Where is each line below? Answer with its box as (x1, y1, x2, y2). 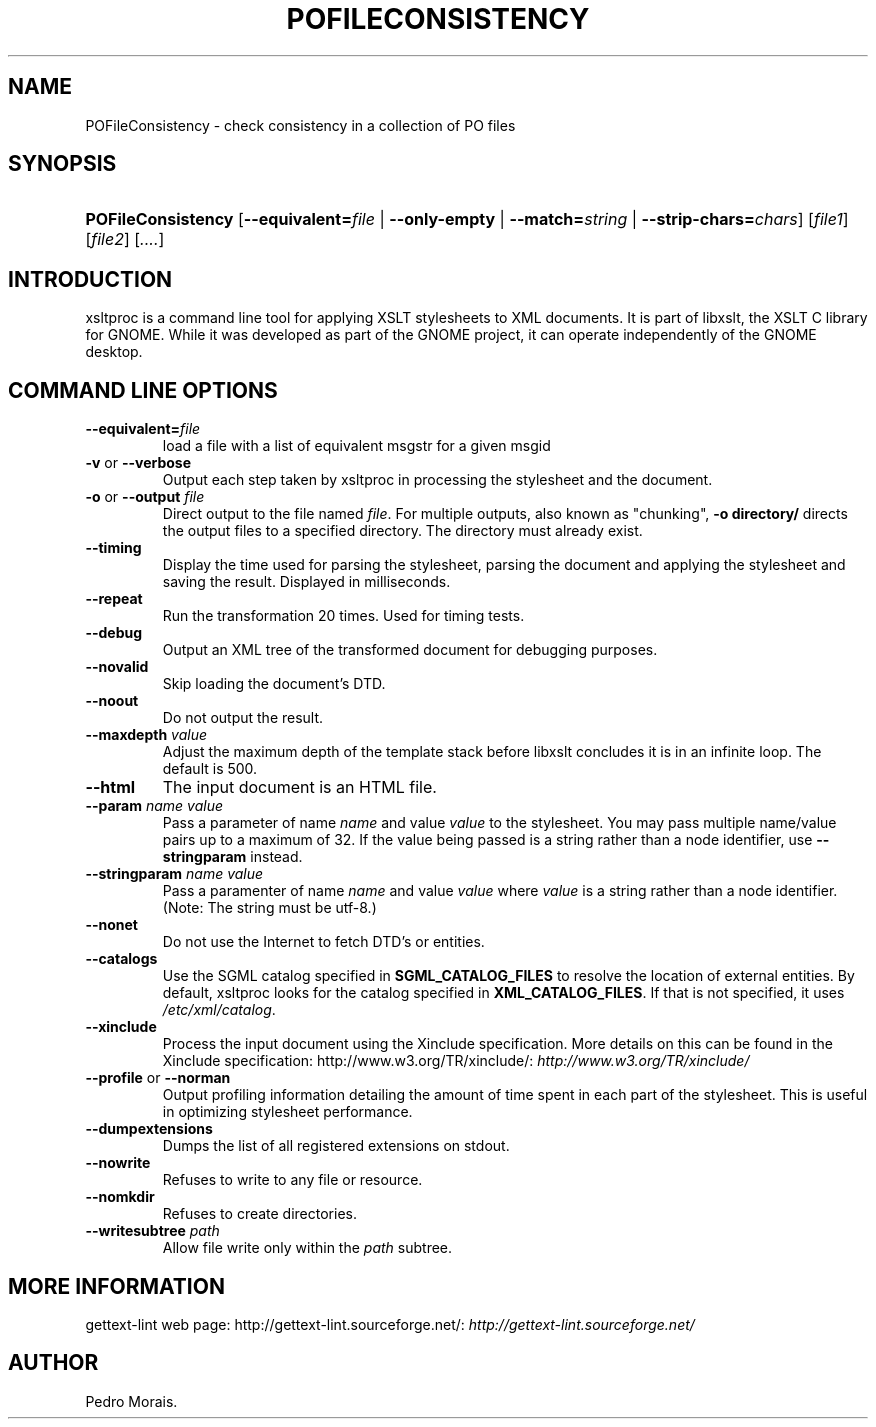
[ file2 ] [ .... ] (85, 229, 165, 250)
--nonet (85, 916, 138, 934)
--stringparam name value (85, 865, 264, 883)
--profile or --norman (85, 1069, 231, 1087)
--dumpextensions (85, 1120, 213, 1138)
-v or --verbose (85, 454, 191, 472)
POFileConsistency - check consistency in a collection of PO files (85, 116, 516, 134)
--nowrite (85, 1154, 151, 1172)
